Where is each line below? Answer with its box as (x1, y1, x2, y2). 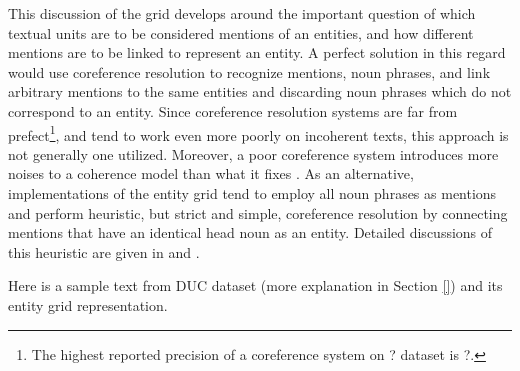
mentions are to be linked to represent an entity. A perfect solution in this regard (8, 42, 506, 63)
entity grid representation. (8, 294, 168, 315)
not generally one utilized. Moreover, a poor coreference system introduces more (8, 143, 499, 164)
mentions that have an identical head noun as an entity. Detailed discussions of (8, 222, 493, 243)
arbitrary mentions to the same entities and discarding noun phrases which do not (8, 81, 512, 102)
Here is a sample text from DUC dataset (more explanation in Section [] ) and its (8, 275, 503, 296)
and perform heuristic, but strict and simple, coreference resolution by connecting (8, 202, 508, 223)
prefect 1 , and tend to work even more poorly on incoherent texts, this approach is (8, 121, 509, 145)
